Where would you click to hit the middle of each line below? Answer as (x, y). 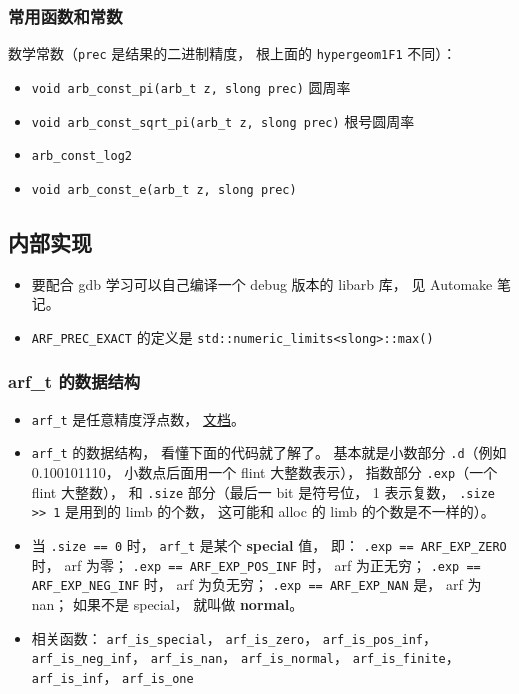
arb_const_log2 (82, 156)
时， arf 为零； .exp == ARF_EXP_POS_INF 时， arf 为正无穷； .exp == (256, 564)
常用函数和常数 (65, 15)
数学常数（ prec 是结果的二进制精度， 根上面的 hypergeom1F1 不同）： (232, 53)
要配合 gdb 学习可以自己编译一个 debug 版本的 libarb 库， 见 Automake (262, 283)
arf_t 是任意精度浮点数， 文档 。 (138, 418)
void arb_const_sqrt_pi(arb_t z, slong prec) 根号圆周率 (223, 120)
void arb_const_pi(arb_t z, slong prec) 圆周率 (191, 86)
